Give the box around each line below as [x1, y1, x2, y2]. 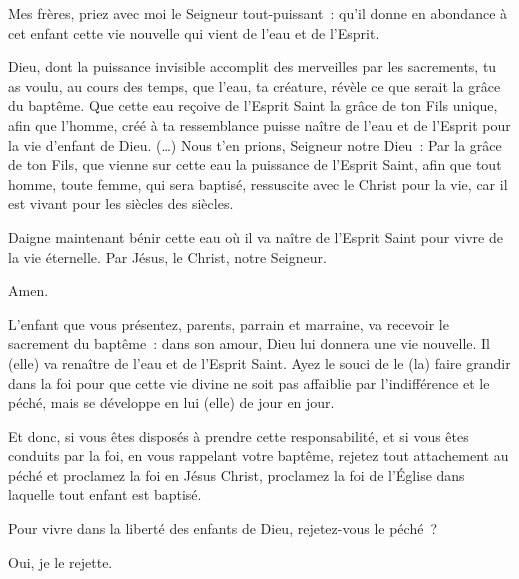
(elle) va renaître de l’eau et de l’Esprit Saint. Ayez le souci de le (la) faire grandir [8, 352, 511, 373]
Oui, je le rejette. [8, 551, 113, 572]
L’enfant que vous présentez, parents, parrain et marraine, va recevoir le [8, 313, 449, 334]
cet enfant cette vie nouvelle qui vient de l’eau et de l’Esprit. [8, 22, 380, 43]
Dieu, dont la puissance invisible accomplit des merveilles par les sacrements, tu [8, 56, 497, 77]
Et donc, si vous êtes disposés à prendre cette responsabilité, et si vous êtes [8, 425, 469, 446]
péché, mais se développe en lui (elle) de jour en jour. [8, 392, 335, 413]
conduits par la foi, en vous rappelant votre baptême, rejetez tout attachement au [8, 445, 509, 466]
